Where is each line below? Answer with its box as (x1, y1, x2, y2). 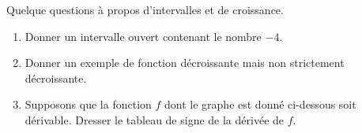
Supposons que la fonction (25, 96, 152, 113)
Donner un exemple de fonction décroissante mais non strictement (25, 54, 345, 71)
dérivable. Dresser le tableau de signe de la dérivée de (25, 111, 285, 127)
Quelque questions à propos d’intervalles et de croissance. (6, 2, 284, 17)
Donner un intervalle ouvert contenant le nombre (25, 28, 262, 44)
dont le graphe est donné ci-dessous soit (164, 96, 356, 113)
